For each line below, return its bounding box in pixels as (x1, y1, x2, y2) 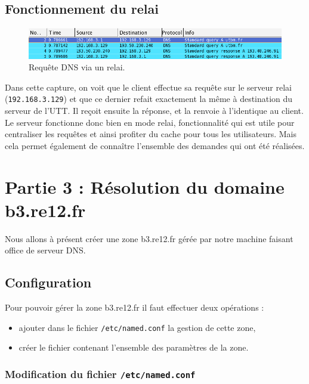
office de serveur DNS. (5, 244, 86, 256)
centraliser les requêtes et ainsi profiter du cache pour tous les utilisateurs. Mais (5, 128, 296, 140)
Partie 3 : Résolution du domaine (5, 174, 285, 199)
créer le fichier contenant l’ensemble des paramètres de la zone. (18, 341, 249, 354)
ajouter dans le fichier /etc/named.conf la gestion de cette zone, (18, 321, 256, 333)
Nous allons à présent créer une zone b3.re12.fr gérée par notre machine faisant (5, 232, 293, 244)
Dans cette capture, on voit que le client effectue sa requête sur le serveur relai (5, 80, 292, 93)
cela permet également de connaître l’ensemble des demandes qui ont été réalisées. (5, 139, 305, 151)
